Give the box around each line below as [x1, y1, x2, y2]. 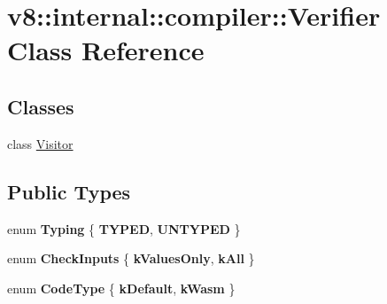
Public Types [7, 177, 131, 205]
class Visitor [7, 134, 74, 152]
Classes [7, 92, 74, 120]
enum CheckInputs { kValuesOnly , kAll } [7, 249, 255, 268]
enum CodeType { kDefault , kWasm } [7, 278, 236, 297]
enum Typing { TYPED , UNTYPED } [7, 219, 241, 238]
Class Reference [7, 32, 205, 68]
